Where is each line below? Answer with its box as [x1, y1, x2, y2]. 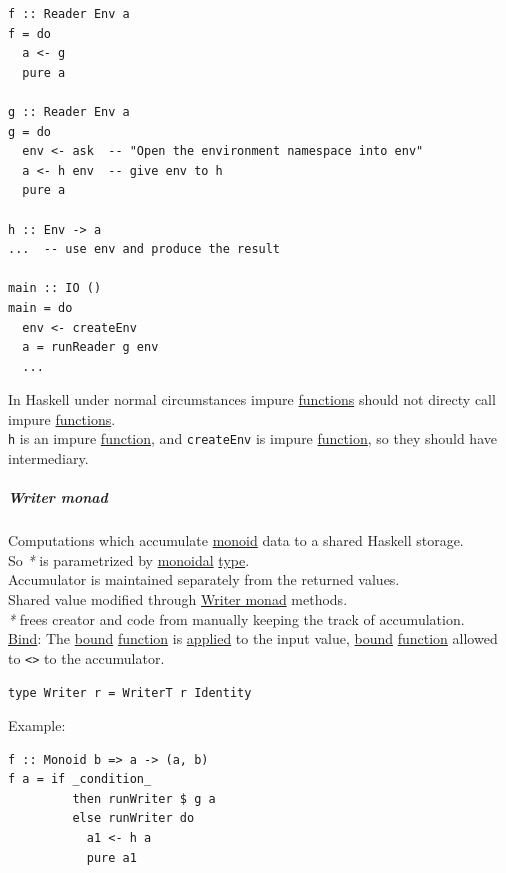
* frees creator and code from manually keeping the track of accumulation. [8, 608, 465, 629]
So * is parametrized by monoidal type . [8, 549, 250, 570]
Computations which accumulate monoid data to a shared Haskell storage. [8, 530, 464, 551]
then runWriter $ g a [72, 791, 216, 806]
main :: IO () [8, 281, 102, 296]
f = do [8, 26, 51, 41]
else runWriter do [72, 811, 195, 826]
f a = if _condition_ [8, 772, 152, 787]
